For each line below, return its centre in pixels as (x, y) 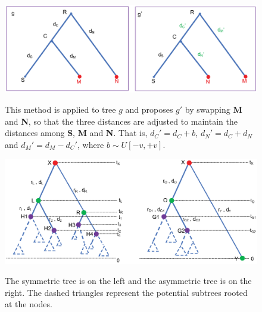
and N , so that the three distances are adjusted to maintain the (121, 121)
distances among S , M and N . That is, (76, 133)
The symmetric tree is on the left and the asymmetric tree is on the (128, 280)
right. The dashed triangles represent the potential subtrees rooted (126, 292)
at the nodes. (29, 304)
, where (91, 144)
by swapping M (213, 109)
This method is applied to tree (60, 109)
